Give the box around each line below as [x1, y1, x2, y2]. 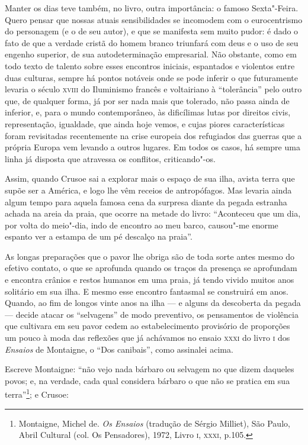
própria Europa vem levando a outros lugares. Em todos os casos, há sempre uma [5, 141, 300, 153]
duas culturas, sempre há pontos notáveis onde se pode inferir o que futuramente [5, 71, 298, 83]
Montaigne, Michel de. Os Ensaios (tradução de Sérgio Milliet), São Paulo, [18, 417, 290, 429]
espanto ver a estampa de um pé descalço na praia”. [5, 230, 192, 243]
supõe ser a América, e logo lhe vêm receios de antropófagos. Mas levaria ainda [5, 183, 292, 196]
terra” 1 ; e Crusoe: [5, 386, 69, 401]
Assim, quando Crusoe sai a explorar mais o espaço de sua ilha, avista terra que [5, 172, 295, 185]
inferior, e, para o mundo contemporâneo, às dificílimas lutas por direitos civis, [5, 106, 291, 118]
